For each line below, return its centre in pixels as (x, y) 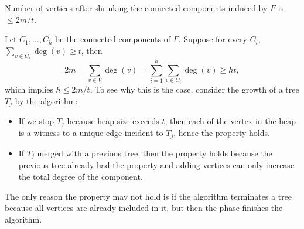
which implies (29, 89)
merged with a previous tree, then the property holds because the (155, 153)
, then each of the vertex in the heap (230, 121)
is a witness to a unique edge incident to (91, 133)
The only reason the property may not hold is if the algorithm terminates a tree (148, 196)
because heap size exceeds (113, 121)
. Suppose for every (213, 39)
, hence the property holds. (222, 133)
